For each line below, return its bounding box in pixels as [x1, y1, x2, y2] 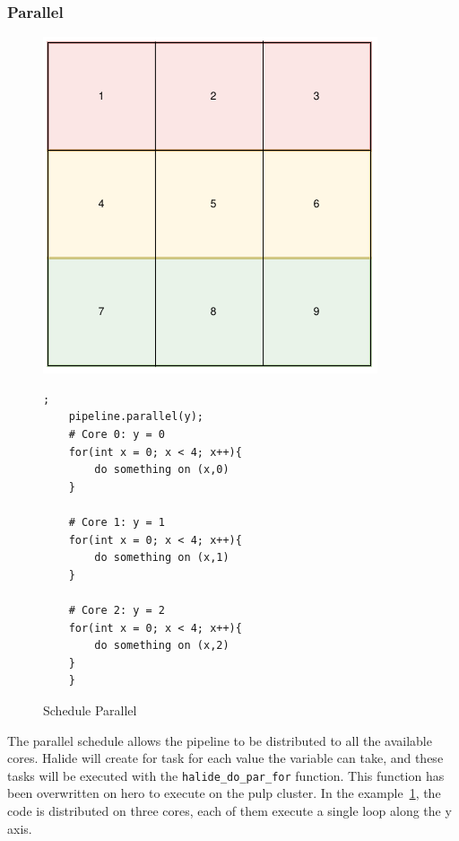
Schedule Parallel [43, 700, 137, 719]
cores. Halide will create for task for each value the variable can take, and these [7, 749, 444, 767]
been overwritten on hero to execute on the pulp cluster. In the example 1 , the [7, 784, 441, 802]
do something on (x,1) [94, 551, 229, 565]
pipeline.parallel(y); [68, 410, 204, 424]
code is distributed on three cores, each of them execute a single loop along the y [7, 801, 452, 819]
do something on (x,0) [94, 463, 229, 477]
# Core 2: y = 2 [68, 603, 166, 617]
